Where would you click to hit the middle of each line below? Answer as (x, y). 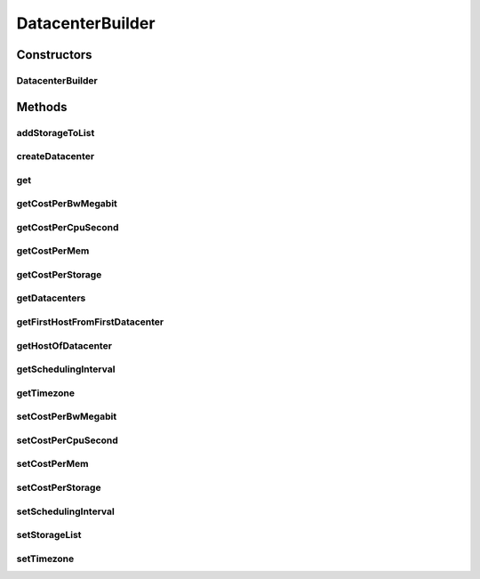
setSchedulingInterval (65, 511)
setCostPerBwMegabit (67, 416)
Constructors (54, 55)
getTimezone (46, 393)
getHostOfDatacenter (64, 345)
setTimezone (45, 559)
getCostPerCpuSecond (68, 227)
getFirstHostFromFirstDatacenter (90, 322)
